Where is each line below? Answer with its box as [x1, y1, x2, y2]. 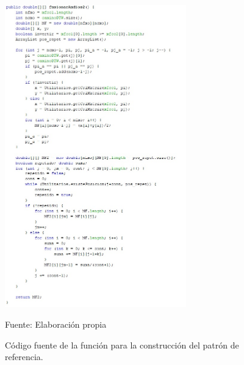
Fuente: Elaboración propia [5, 317, 107, 330]
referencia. [5, 350, 43, 363]
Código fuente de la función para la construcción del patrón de [5, 338, 239, 351]
